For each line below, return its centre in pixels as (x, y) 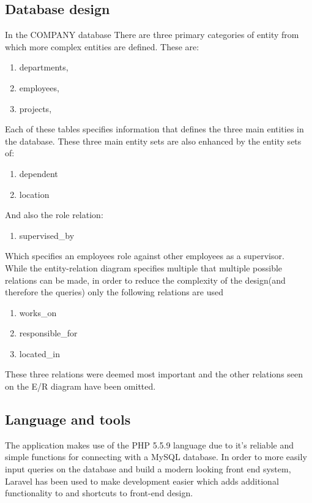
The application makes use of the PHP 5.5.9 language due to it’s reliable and (149, 444)
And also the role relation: (54, 215)
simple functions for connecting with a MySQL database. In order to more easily (156, 457)
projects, (35, 108)
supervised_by (47, 235)
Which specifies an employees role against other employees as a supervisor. (145, 256)
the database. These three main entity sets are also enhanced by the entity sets (153, 141)
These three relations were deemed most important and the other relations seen (154, 374)
